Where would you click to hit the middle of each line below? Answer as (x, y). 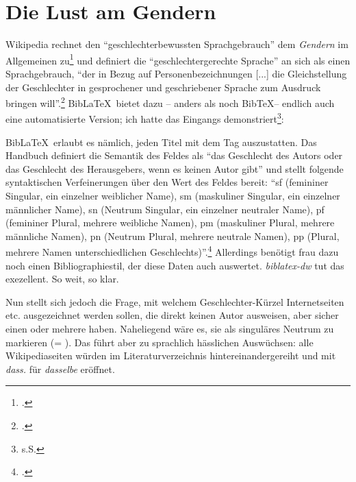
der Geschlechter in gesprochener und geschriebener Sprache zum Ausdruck (163, 87)
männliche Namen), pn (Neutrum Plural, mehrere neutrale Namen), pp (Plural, (173, 236)
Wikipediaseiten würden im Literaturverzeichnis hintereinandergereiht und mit (171, 356)
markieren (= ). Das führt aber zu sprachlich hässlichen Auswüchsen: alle (160, 342)
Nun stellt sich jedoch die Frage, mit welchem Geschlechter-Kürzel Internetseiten (175, 301)
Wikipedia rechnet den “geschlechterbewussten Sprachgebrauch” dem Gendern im (177, 44)
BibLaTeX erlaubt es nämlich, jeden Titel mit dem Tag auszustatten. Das (161, 142)
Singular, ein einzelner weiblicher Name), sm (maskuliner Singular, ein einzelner (173, 196)
